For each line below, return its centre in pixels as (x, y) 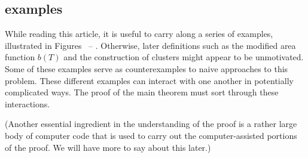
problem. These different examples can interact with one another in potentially (149, 80)
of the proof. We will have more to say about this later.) (108, 147)
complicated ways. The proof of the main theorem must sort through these (142, 92)
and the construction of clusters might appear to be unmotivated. (184, 57)
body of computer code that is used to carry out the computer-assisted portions (151, 135)
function (20, 57)
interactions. (28, 103)
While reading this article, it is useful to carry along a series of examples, (139, 34)
